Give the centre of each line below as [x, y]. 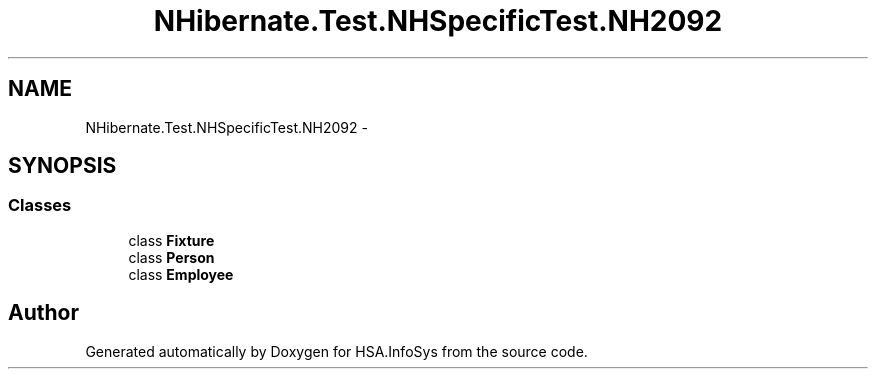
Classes [40, 205]
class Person [171, 257]
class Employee [181, 274]
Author [43, 313]
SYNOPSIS [62, 166]
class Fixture [171, 240]
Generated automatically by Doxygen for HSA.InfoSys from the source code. [336, 351]
